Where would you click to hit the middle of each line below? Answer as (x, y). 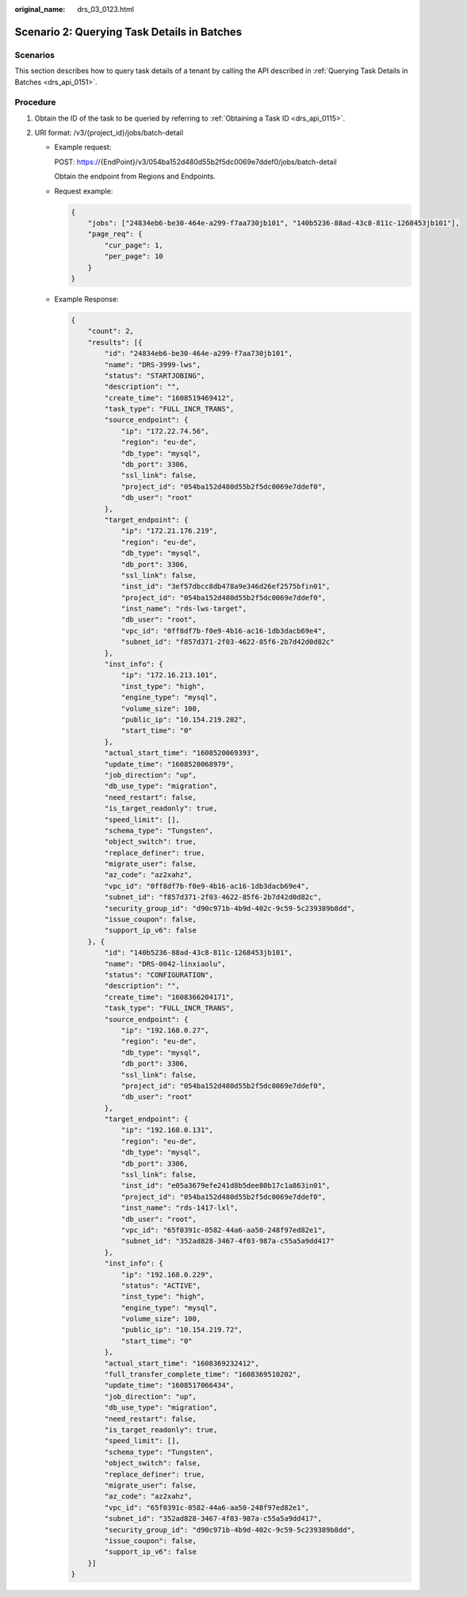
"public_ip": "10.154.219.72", (182, 1330)
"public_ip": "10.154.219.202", (184, 720)
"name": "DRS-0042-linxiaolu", (165, 964)
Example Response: (86, 299)
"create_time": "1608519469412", (169, 398)
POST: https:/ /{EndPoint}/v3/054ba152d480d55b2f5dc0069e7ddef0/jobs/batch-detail (195, 162)
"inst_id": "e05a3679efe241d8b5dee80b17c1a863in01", (226, 1186)
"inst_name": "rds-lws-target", (184, 609)
